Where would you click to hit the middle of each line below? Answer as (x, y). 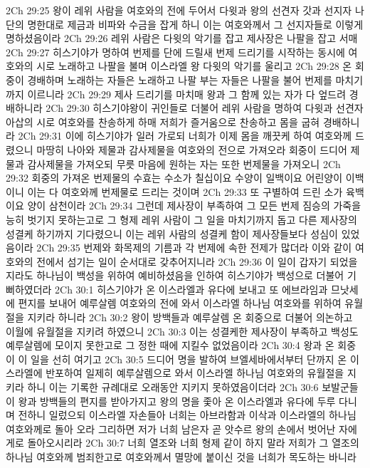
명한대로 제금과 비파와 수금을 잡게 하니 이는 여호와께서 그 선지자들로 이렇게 (195, 24)
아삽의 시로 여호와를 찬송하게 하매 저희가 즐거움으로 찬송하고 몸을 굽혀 (163, 121)
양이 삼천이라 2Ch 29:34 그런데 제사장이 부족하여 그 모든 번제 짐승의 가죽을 (194, 206)
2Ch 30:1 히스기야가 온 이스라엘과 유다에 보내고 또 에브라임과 (191, 289)
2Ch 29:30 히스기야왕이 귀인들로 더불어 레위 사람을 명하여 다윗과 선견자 (205, 108)
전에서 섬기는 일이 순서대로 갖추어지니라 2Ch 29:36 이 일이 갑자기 (182, 261)
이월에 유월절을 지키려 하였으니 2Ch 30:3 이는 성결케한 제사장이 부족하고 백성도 (182, 331)
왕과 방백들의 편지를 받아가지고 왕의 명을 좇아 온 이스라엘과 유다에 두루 (177, 401)
